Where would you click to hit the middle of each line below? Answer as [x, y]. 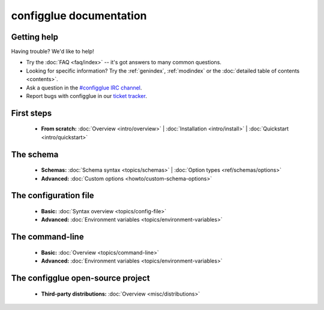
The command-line [47, 237]
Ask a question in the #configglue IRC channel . [84, 88]
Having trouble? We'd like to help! [52, 52]
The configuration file [52, 196]
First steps [31, 113]
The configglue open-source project [80, 278]
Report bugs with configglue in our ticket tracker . [86, 96]
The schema [35, 154]
